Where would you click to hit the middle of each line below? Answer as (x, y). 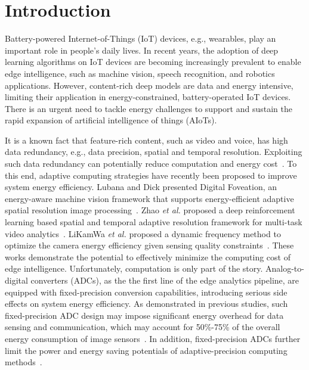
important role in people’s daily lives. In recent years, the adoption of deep (142, 50)
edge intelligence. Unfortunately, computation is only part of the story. (134, 268)
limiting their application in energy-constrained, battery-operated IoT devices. (148, 97)
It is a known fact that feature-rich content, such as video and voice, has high (146, 140)
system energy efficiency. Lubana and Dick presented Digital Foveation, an (141, 187)
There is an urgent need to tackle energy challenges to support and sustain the (149, 108)
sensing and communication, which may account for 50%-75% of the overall (143, 327)
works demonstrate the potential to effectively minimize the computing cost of (148, 256)
